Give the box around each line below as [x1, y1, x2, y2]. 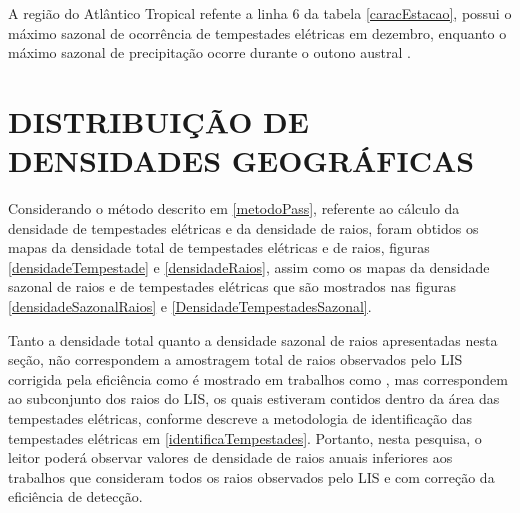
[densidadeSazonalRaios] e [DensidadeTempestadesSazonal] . [8, 296, 372, 317]
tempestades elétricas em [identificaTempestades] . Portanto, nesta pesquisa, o [8, 427, 482, 448]
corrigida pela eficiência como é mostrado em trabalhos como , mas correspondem [8, 368, 508, 389]
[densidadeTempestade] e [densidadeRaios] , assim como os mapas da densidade [8, 256, 490, 277]
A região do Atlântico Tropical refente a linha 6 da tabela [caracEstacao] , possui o [8, 3, 512, 23]
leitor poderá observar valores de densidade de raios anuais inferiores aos [8, 447, 453, 468]
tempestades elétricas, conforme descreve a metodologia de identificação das [8, 408, 472, 429]
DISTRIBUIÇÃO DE [8, 100, 309, 141]
